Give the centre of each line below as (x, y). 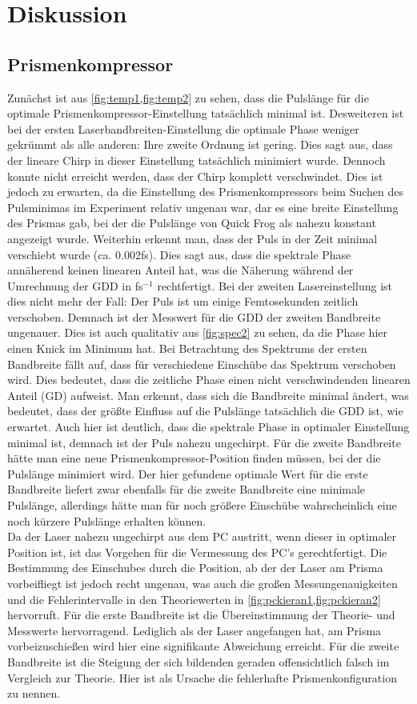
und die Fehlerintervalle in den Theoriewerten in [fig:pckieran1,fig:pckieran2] (194, 599)
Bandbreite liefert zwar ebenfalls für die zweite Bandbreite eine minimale (186, 489)
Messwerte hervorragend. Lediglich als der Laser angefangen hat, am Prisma (194, 630)
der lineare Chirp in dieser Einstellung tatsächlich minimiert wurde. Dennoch (196, 160)
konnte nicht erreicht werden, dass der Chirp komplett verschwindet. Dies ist (195, 176)
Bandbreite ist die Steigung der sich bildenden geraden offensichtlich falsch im (198, 661)
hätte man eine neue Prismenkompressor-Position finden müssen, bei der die (194, 458)
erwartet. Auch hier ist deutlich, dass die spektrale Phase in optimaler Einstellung (208, 427)
